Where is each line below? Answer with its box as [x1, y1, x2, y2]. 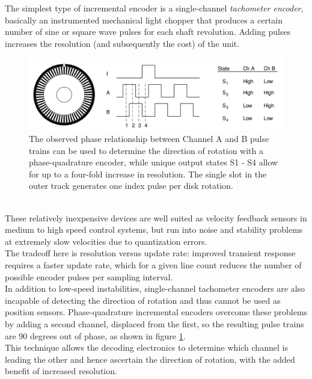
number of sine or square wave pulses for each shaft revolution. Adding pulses [5, 25, 291, 38]
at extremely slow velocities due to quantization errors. [5, 235, 207, 247]
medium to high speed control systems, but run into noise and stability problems [5, 223, 303, 236]
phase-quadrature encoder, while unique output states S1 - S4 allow [29, 156, 278, 168]
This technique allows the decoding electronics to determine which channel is [5, 341, 288, 354]
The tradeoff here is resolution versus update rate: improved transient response [5, 247, 296, 259]
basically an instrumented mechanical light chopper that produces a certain [5, 13, 283, 26]
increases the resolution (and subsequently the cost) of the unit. [5, 37, 240, 49]
